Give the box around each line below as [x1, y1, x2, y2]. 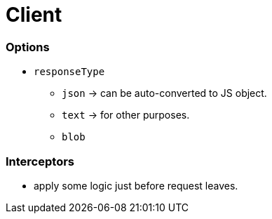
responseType [34, 66, 105, 78]
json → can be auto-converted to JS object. [62, 87, 267, 100]
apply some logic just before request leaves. [34, 179, 238, 192]
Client [6, 3, 62, 27]
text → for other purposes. [62, 109, 190, 121]
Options [6, 39, 50, 54]
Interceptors [6, 154, 74, 168]
